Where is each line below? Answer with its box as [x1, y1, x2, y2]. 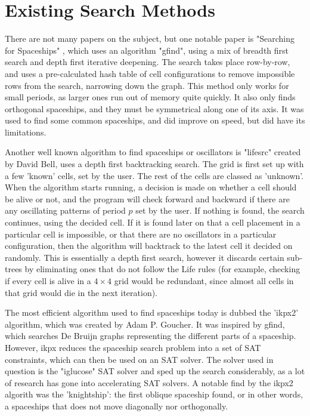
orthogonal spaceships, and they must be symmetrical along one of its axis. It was [5, 102, 304, 115]
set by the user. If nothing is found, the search [135, 204, 305, 217]
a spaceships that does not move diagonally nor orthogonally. [5, 399, 228, 412]
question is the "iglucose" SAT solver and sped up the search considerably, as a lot [5, 365, 305, 377]
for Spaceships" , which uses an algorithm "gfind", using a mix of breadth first [5, 44, 289, 56]
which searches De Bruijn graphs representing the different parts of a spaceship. [5, 329, 296, 342]
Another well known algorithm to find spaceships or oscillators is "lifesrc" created [5, 146, 301, 158]
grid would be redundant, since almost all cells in [114, 275, 294, 286]
